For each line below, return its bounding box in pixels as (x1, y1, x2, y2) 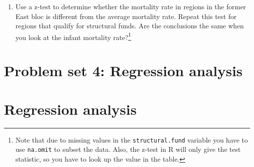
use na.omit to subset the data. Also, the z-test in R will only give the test (15, 144, 241, 154)
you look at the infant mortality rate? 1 (15, 30, 131, 42)
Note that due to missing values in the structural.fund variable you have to (15, 134, 248, 145)
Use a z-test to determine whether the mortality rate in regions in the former (15, 1, 246, 11)
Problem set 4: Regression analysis (4, 61, 243, 81)
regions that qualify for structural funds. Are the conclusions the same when (15, 21, 244, 31)
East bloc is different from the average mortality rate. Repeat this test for (15, 11, 237, 21)
